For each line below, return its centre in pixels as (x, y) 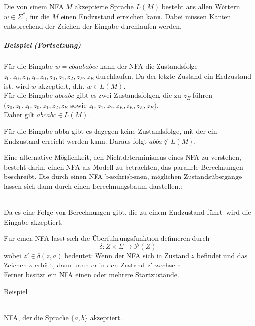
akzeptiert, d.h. (62, 85)
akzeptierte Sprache (104, 6)
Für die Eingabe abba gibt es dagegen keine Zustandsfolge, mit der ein (111, 131)
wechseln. (169, 265)
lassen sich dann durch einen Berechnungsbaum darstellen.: (93, 186)
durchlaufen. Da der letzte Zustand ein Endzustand (174, 75)
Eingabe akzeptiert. (33, 222)
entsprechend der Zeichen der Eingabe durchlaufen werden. (93, 26)
